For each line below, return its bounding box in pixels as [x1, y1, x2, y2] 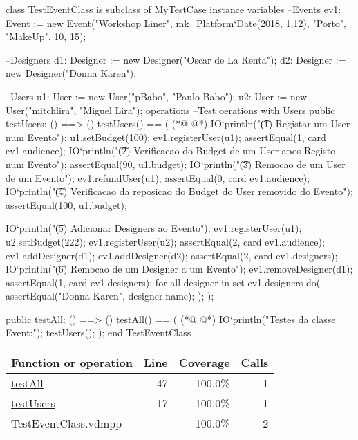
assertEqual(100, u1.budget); [6, 197, 127, 212]
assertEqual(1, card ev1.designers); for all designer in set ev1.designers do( [6, 275, 321, 289]
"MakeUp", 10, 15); [6, 29, 86, 44]
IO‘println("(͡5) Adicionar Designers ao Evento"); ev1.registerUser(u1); [6, 221, 302, 235]
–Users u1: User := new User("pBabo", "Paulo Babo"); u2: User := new [6, 89, 308, 103]
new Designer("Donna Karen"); [6, 66, 137, 80]
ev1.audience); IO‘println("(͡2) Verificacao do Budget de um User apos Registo [6, 143, 336, 158]
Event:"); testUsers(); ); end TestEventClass [6, 325, 191, 340]
